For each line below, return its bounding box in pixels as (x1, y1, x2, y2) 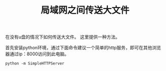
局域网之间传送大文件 (40, 5, 130, 16)
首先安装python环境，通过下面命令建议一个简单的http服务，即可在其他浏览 (5, 45, 161, 51)
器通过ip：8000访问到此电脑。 (5, 51, 69, 57)
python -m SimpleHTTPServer (5, 61, 65, 66)
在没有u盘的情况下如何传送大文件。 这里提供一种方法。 (5, 34, 120, 40)
